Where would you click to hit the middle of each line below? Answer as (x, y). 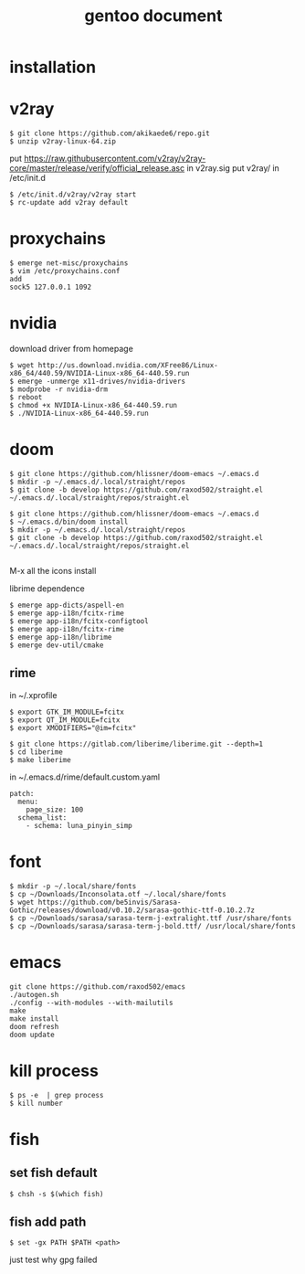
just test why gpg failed (53, 1260)
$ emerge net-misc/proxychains (69, 263)
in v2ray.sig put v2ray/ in (233, 168)
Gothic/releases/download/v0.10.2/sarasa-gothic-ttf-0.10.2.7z (132, 910)
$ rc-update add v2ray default (69, 203)
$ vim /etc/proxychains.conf (65, 271)
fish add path (48, 1221)
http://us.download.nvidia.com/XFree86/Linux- (128, 366)
